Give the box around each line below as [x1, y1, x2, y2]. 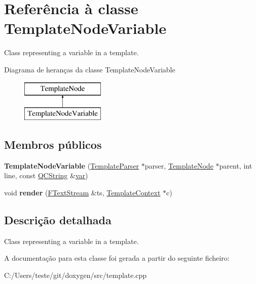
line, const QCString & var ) [4, 170, 88, 181]
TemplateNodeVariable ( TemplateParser [4, 160, 139, 171]
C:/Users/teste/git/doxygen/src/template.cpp [4, 270, 147, 280]
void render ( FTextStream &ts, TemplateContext [4, 187, 161, 198]
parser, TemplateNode [144, 160, 213, 171]
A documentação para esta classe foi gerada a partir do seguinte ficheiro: [4, 253, 230, 263]
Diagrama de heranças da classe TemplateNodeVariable [4, 64, 175, 74]
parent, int [219, 160, 252, 171]
